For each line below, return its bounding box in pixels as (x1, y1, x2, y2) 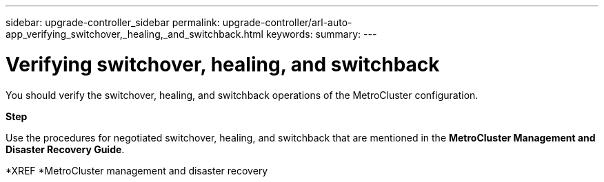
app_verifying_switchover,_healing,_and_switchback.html (6, 28, 263, 40)
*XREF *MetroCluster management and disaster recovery (6, 164, 268, 177)
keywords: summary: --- (265, 28, 377, 40)
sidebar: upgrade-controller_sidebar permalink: (6, 16, 220, 28)
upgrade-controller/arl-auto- (222, 16, 352, 28)
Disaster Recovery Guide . (6, 143, 125, 155)
